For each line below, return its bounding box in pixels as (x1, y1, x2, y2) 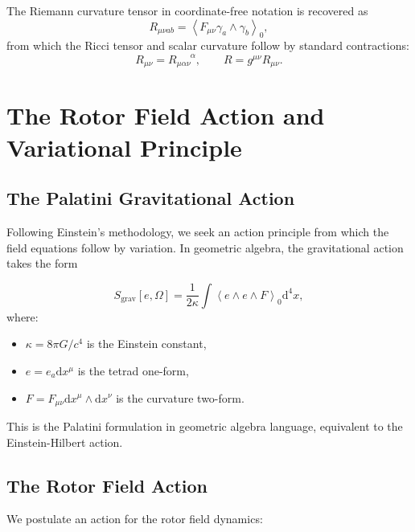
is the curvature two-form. (116, 389, 244, 406)
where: (6, 308, 39, 325)
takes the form (6, 255, 78, 272)
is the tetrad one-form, (77, 362, 189, 379)
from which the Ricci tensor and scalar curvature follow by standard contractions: (6, 37, 409, 54)
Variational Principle (6, 130, 242, 163)
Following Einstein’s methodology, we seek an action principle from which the (6, 223, 389, 239)
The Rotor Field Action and (6, 99, 325, 132)
